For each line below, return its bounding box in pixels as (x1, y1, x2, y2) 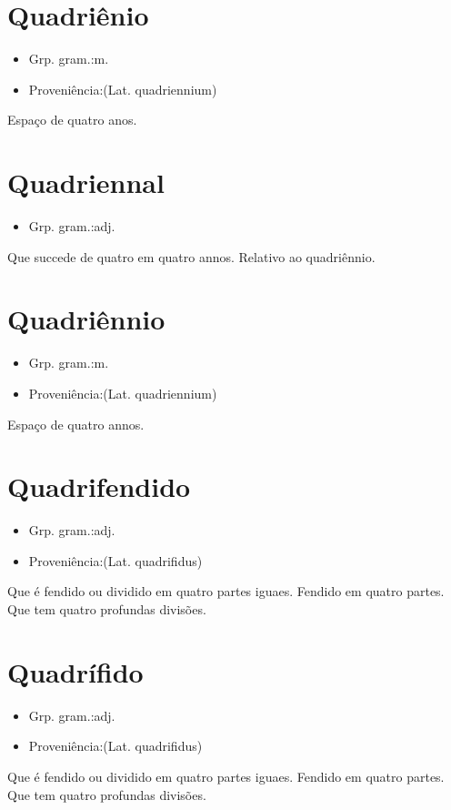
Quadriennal (7, 164, 165, 201)
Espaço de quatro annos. (7, 414, 145, 433)
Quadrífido (7, 653, 144, 690)
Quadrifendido (7, 468, 191, 505)
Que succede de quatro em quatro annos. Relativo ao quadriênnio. (7, 247, 376, 266)
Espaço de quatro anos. (7, 110, 137, 129)
